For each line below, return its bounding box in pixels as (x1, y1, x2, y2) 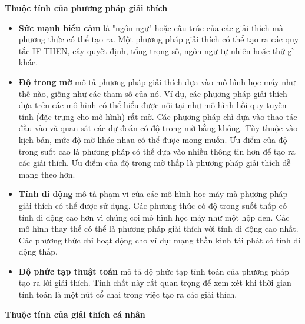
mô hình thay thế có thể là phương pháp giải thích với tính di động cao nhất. (18, 222, 299, 235)
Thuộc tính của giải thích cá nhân (5, 308, 145, 320)
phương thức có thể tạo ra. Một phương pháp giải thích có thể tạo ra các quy (18, 33, 299, 45)
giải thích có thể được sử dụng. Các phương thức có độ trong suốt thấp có (18, 199, 287, 211)
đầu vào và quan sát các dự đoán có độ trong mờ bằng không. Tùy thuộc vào (18, 122, 298, 134)
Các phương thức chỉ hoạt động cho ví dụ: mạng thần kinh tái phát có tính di (18, 233, 301, 246)
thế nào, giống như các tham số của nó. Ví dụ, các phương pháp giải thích (18, 87, 287, 99)
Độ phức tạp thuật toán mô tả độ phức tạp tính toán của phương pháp (18, 265, 289, 277)
